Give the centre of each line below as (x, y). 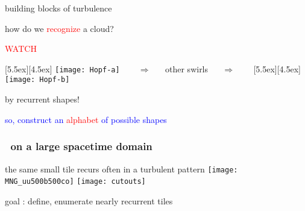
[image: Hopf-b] (37, 80)
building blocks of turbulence (58, 8)
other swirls (187, 68)
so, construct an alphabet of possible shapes (86, 119)
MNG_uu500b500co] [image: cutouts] (75, 182)
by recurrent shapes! (42, 99)
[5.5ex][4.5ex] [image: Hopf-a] (62, 68)
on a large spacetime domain (81, 146)
